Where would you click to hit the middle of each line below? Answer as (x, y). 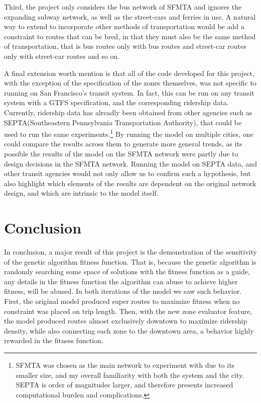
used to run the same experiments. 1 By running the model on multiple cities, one (129, 133)
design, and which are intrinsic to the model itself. (81, 193)
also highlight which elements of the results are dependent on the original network (130, 183)
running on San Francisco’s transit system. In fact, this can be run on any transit (129, 92)
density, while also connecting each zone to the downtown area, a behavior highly (129, 330)
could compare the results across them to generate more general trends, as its (123, 144)
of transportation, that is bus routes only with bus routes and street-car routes (125, 46)
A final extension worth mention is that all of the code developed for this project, (129, 73)
